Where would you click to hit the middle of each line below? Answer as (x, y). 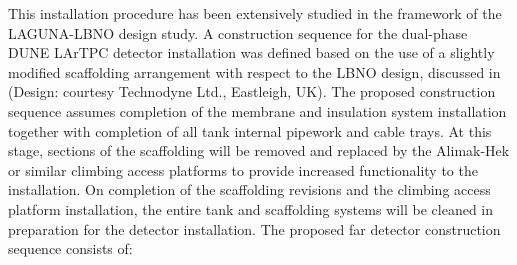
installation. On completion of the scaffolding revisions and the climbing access (249, 189)
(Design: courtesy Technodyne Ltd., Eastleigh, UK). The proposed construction (252, 91)
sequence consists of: (70, 248)
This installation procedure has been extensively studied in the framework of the (255, 13)
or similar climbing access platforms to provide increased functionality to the (243, 169)
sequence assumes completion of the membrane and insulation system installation (257, 110)
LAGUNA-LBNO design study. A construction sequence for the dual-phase (238, 32)
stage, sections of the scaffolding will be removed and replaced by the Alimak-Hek (259, 150)
